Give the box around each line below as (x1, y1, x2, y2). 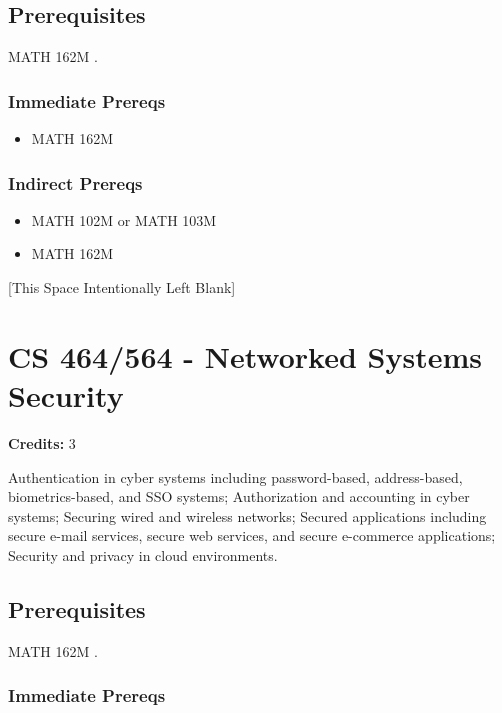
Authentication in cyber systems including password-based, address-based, (8, 466, 463, 487)
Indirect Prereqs (8, 170, 143, 195)
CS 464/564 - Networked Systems (8, 335, 482, 376)
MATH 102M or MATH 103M (31, 209, 217, 230)
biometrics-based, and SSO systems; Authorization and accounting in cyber (8, 486, 470, 507)
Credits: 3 (8, 432, 76, 453)
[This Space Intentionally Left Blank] (8, 277, 236, 298)
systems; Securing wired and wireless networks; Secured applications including (8, 505, 487, 526)
